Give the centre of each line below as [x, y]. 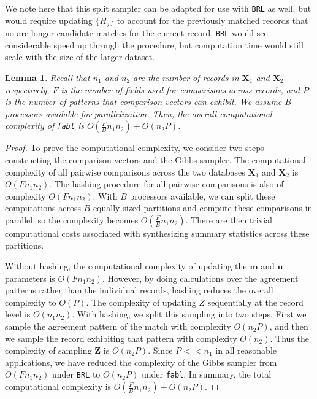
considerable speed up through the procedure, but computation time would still [154, 45]
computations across [43, 208]
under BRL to [76, 374]
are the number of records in [186, 77]
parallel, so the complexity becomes [72, 219]
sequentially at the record [255, 302]
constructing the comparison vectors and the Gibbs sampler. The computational [155, 159]
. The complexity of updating [141, 302]
